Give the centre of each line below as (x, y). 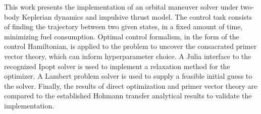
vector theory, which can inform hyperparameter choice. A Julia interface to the (128, 56)
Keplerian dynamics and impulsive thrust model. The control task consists (137, 16)
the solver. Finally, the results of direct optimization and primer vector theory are (131, 85)
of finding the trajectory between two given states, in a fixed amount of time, (123, 26)
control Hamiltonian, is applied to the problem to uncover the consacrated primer (130, 46)
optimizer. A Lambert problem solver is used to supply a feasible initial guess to (128, 76)
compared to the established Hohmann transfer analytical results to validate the (128, 96)
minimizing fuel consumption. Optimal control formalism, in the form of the (122, 36)
